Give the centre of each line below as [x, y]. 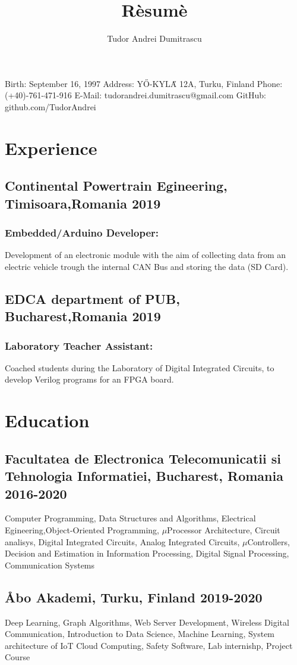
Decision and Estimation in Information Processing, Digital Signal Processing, [147, 553]
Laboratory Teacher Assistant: [79, 345]
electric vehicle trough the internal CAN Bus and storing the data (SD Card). [147, 266]
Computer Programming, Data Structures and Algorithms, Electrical [130, 518]
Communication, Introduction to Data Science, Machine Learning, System [140, 634]
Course [18, 657]
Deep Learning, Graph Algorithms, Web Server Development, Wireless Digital [147, 622]
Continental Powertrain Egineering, [116, 186]
